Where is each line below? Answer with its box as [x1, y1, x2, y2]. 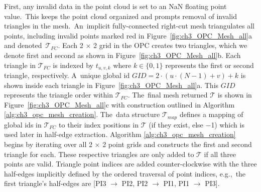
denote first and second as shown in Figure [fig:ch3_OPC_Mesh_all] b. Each [4, 49, 241, 60]
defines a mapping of [179, 109, 243, 119]
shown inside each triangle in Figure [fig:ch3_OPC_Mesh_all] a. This [4, 79, 219, 90]
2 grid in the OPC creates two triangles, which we [93, 40, 247, 50]
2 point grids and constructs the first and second [102, 139, 252, 149]
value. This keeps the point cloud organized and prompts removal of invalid [4, 10, 237, 21]
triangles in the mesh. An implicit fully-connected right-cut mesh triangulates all [4, 20, 254, 31]
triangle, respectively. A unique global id [4, 70, 130, 80]
